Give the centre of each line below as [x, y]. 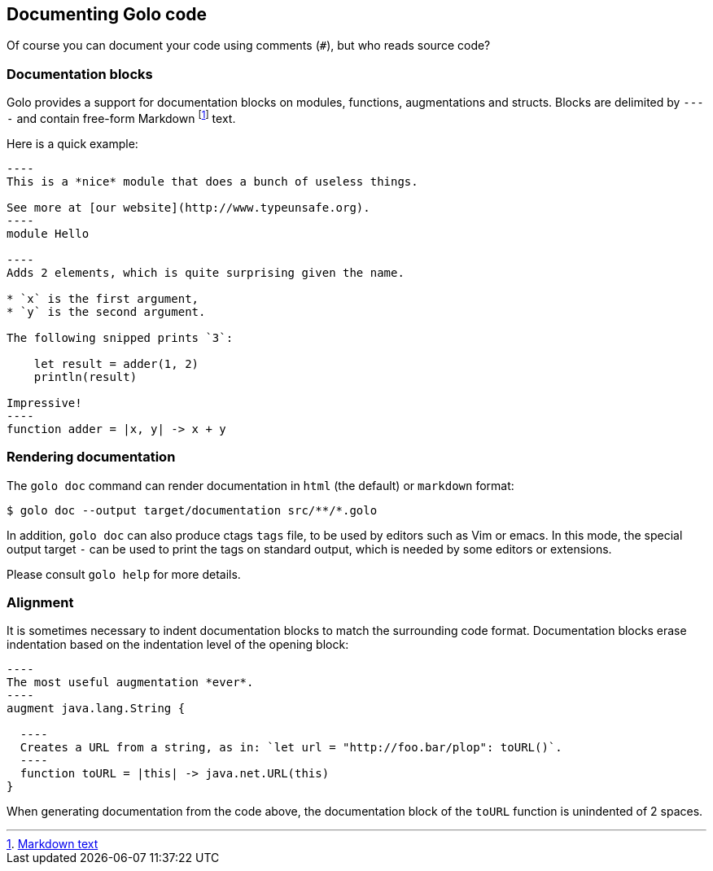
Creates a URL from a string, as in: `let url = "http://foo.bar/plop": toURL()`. [291, 748]
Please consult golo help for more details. [124, 574]
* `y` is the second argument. [106, 311]
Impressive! [44, 403]
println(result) [85, 376]
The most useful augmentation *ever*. [130, 683]
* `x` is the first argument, [103, 298]
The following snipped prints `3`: [120, 337]
